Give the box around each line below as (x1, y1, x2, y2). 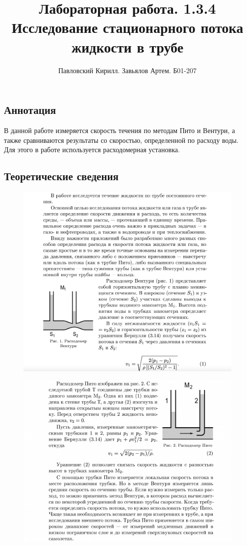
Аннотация (4, 102, 56, 117)
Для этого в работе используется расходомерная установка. (4, 144, 180, 155)
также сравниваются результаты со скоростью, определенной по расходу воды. (4, 135, 239, 145)
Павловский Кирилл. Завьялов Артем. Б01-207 (58, 65, 197, 75)
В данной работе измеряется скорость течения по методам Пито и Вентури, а (4, 125, 235, 135)
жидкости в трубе (71, 36, 184, 56)
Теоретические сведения (4, 168, 119, 184)
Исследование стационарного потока (11, 17, 244, 37)
